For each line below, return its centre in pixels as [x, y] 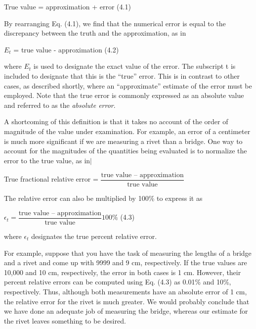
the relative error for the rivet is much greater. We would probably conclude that [127, 301]
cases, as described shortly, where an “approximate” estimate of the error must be [128, 85]
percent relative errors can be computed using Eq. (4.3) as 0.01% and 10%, [118, 282]
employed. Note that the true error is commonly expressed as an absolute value [124, 95]
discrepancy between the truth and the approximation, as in [95, 33]
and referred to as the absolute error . [60, 105]
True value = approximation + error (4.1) [67, 6]
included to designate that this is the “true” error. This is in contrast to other [122, 75]
